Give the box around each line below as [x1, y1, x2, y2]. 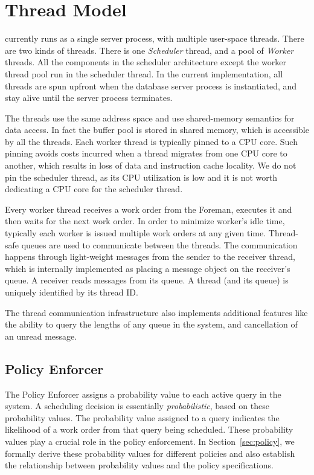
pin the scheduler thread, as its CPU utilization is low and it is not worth [5, 170, 278, 183]
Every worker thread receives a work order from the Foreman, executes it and [5, 202, 292, 215]
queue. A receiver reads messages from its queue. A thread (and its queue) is [5, 274, 289, 286]
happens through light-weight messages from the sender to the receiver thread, [5, 250, 295, 263]
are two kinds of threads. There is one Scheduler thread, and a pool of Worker [5, 44, 294, 56]
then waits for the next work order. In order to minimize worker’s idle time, [5, 215, 285, 227]
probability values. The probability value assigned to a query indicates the [5, 411, 280, 424]
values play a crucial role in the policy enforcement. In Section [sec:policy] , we [5, 435, 295, 447]
